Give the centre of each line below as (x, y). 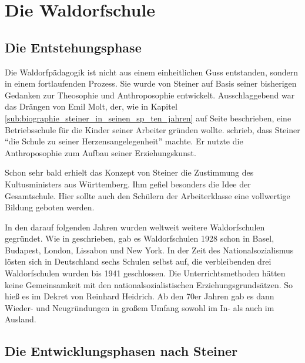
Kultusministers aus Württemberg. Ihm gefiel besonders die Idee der (128, 184)
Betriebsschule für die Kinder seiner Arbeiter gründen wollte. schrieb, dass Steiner (152, 129)
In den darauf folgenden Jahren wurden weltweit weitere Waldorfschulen (135, 227)
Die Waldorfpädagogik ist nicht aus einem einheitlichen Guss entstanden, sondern (152, 72)
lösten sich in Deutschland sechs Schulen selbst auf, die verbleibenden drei (138, 261)
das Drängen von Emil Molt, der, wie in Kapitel (91, 106)
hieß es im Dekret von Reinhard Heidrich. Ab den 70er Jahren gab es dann (140, 296)
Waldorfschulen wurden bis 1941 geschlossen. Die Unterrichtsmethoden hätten (145, 273)
